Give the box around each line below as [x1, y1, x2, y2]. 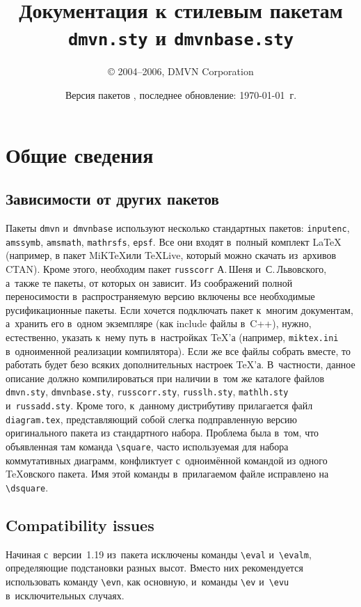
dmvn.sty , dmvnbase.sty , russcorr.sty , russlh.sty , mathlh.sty [6, 384, 289, 399]
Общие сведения [6, 140, 154, 168]
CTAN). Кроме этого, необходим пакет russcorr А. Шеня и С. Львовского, [6, 261, 327, 276]
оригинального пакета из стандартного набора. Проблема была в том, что [6, 425, 319, 440]
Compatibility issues [6, 514, 154, 535]
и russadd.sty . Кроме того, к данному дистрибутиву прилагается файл [6, 398, 313, 413]
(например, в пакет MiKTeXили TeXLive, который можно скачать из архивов [6, 248, 337, 262]
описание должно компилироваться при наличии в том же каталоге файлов [6, 370, 325, 385]
